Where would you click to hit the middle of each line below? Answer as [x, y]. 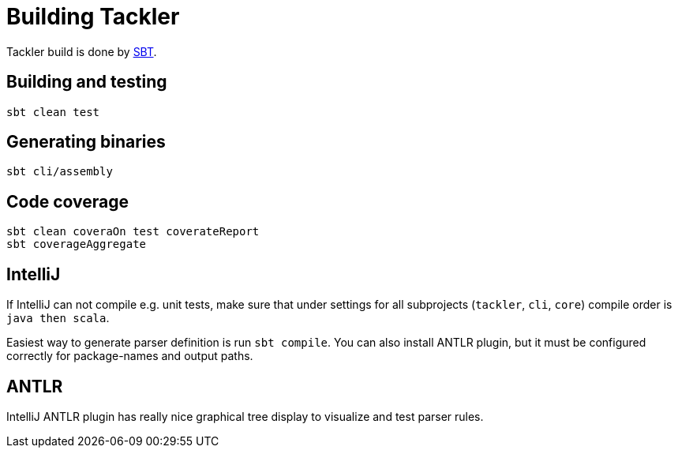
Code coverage [67, 201]
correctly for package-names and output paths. [130, 356]
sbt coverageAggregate [77, 244]
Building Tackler [93, 17]
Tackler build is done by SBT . [82, 51]
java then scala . [58, 318]
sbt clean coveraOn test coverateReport [133, 232]
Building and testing [87, 82]
